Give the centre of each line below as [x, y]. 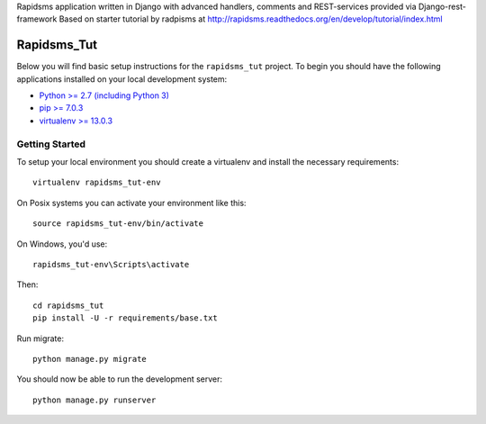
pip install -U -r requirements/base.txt [125, 318]
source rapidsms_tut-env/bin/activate [118, 224]
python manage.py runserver [94, 400]
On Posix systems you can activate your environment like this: [131, 203]
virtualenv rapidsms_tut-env [97, 183]
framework [37, 19]
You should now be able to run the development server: [120, 379]
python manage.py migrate [90, 359]
